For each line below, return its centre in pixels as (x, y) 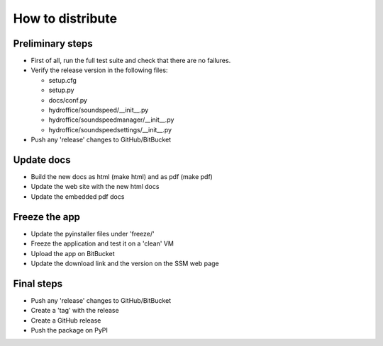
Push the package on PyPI (69, 330)
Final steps (38, 283)
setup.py (61, 90)
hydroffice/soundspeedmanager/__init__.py (111, 120)
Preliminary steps (53, 44)
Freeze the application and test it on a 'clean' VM (102, 243)
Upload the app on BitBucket (73, 253)
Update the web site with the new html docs (95, 187)
